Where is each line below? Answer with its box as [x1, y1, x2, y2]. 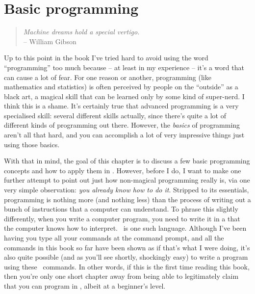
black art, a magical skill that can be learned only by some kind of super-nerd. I [4, 91, 245, 101]
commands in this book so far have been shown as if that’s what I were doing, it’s [4, 242, 250, 252]
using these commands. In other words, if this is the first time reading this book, [4, 261, 250, 271]
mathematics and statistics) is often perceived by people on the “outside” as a [4, 81, 238, 92]
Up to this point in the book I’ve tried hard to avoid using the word [4, 53, 208, 63]
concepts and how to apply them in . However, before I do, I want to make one [4, 165, 241, 175]
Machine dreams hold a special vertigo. [23, 27, 140, 37]
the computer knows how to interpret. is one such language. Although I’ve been [4, 223, 247, 233]
